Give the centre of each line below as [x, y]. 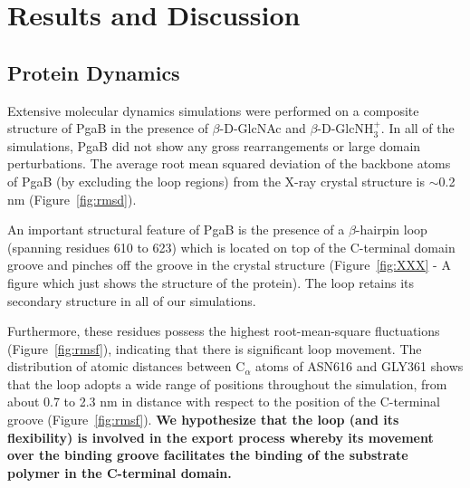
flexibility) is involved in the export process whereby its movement [221, 437]
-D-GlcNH [345, 128]
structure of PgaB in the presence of [108, 128]
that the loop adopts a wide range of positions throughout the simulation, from [227, 383]
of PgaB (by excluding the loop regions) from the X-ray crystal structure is [216, 181]
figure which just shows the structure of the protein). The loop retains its [211, 282]
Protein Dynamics [94, 72]
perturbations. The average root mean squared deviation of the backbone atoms [229, 163]
